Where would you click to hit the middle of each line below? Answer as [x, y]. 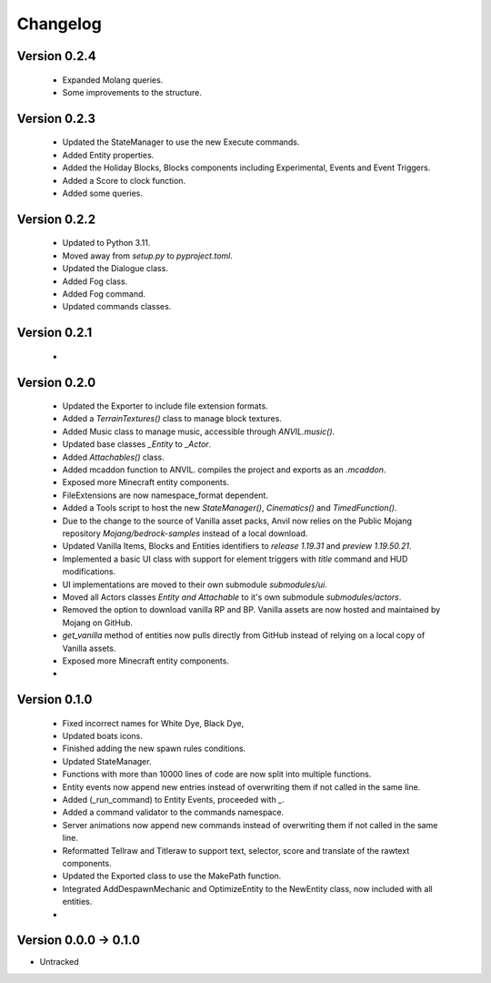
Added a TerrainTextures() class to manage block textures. [172, 419]
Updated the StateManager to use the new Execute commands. [181, 142]
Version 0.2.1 [55, 333]
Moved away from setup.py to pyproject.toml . [148, 256]
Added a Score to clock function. [124, 180]
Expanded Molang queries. [113, 80]
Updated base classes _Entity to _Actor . [137, 444]
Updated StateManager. [107, 761]
